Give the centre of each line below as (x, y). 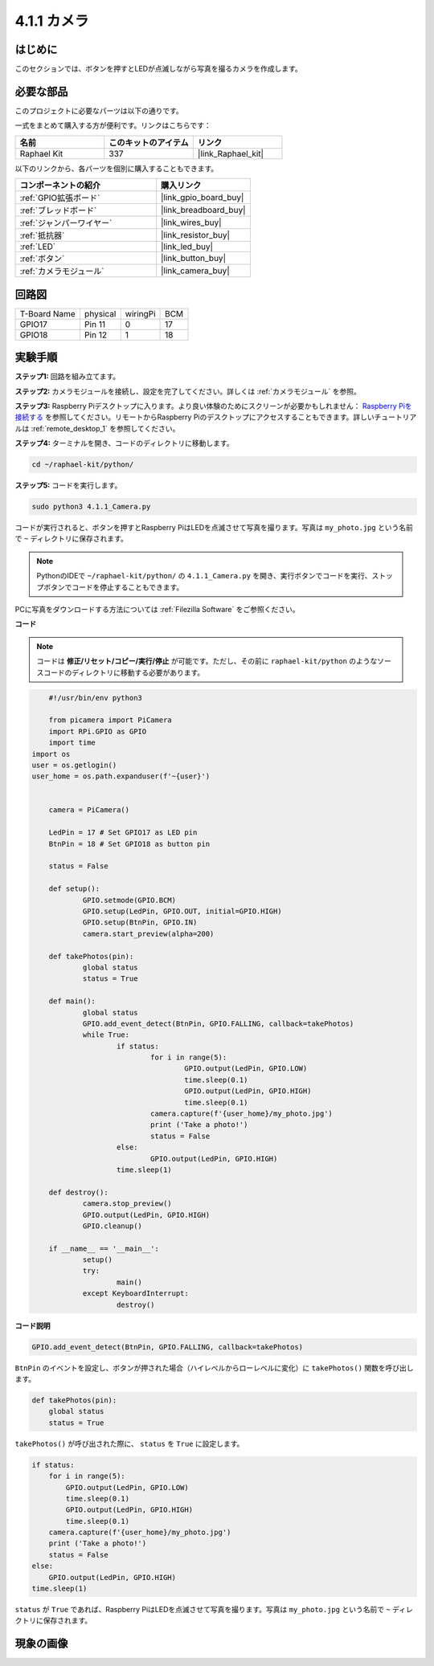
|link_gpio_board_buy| (203, 198)
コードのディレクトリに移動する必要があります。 (124, 672)
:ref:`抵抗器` (42, 235)
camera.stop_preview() (127, 1204)
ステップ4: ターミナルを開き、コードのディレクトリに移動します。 (124, 443)
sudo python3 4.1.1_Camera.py (91, 507)
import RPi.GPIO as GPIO (98, 731)
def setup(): (74, 889)
